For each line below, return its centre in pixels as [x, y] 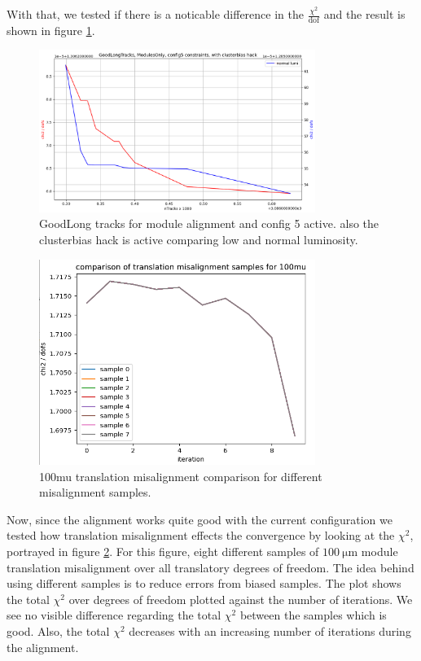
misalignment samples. [95, 492]
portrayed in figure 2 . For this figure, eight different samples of [163, 552]
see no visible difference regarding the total [114, 615]
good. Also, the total [58, 631]
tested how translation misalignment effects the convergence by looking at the [201, 535]
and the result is [364, 14]
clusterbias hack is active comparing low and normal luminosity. [199, 239]
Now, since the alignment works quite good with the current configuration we [200, 519]
